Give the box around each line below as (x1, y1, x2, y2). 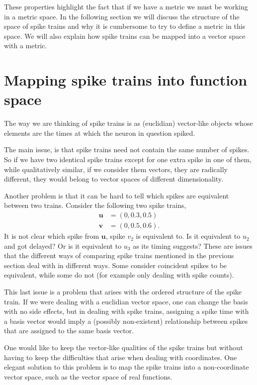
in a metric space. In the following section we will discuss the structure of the (4, 11, 240, 21)
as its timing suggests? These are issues (133, 240, 253, 251)
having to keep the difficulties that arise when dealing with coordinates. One (4, 352, 237, 362)
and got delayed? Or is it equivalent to (4, 240, 122, 251)
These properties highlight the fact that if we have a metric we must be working (4, 1, 248, 11)
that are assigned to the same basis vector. (4, 325, 134, 336)
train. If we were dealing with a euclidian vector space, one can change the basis (4, 296, 248, 306)
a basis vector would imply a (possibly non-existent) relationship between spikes (4, 315, 248, 326)
